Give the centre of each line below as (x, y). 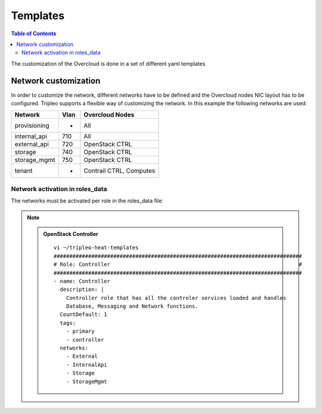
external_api (32, 145)
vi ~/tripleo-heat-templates (96, 248)
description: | (82, 289)
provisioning (32, 125)
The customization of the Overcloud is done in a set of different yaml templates (108, 63)
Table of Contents (34, 33)
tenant (24, 171)
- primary (80, 331)
